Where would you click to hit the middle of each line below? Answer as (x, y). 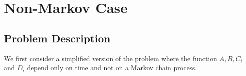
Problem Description (57, 38)
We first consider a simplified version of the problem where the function (111, 58)
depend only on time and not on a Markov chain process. (112, 68)
